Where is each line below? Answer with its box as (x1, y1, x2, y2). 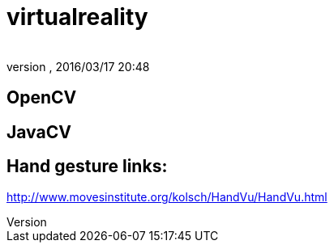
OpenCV (6, 87, 77, 108)
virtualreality (6, 3, 148, 31)
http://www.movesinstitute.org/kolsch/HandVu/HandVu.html (6, 190, 328, 205)
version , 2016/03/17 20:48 (6, 59, 150, 74)
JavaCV (6, 121, 71, 142)
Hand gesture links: (6, 156, 168, 177)
